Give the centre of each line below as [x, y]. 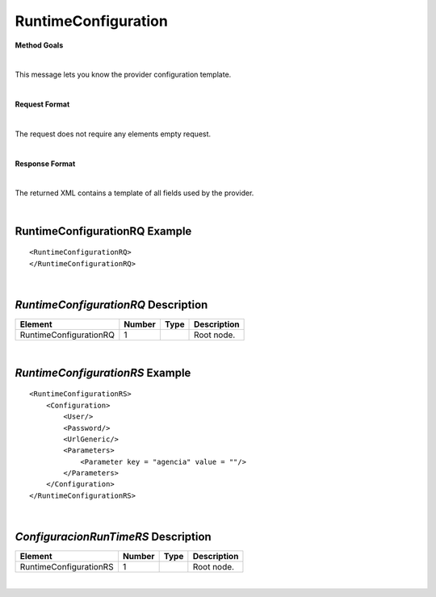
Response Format [45, 163]
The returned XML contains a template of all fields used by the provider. [134, 193]
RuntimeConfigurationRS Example [103, 372]
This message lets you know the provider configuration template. [123, 75]
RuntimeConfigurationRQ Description [111, 305]
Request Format [42, 104]
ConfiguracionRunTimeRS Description [113, 537]
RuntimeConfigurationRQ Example [103, 231]
